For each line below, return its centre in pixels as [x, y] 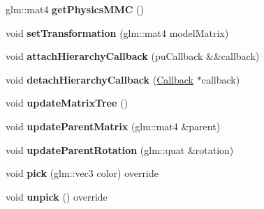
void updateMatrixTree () [67, 103]
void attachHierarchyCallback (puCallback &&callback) [133, 56]
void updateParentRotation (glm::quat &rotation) [120, 149]
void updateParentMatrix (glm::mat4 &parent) [113, 126]
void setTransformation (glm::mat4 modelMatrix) [117, 32]
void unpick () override [57, 196]
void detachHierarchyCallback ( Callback [100, 79]
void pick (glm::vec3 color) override [82, 173]
